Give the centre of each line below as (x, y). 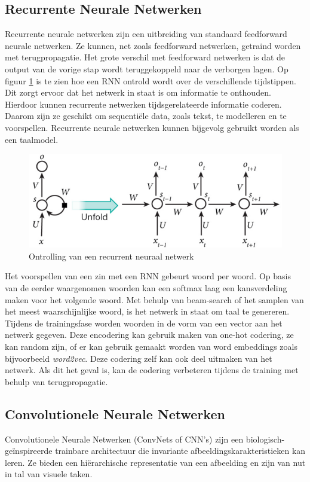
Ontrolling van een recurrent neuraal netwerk (111, 256)
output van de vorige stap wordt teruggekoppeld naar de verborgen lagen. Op (147, 68)
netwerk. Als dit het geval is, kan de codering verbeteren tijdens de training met (152, 370)
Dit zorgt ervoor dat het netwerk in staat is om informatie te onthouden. (138, 92)
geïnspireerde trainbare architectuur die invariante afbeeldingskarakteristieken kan (155, 451)
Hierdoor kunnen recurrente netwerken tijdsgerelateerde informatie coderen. (143, 104)
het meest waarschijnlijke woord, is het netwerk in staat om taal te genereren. (147, 311)
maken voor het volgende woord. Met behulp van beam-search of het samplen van (154, 299)
